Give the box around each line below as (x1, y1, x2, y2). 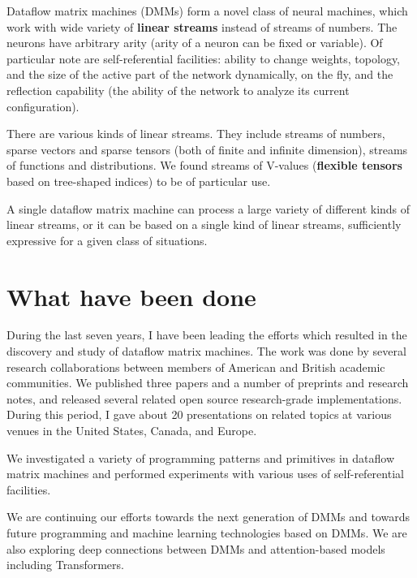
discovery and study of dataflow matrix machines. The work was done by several (6, 343, 406, 360)
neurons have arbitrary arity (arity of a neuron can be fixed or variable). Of (6, 34, 383, 51)
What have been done (6, 279, 256, 313)
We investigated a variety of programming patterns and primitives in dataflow (6, 449, 395, 466)
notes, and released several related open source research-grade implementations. (6, 390, 402, 407)
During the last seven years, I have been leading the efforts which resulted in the (6, 326, 407, 343)
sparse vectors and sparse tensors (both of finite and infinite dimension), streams (6, 140, 408, 157)
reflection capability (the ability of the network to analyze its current (6, 81, 350, 98)
